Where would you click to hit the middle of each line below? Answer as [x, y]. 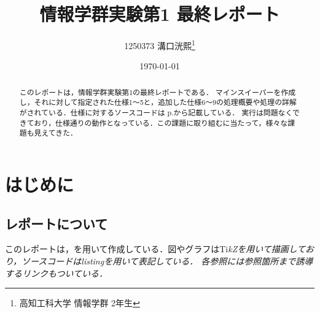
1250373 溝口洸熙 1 [160, 44]
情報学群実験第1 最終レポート [160, 14]
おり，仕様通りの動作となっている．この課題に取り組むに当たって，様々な [161, 122]
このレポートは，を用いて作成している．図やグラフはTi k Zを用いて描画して [155, 249]
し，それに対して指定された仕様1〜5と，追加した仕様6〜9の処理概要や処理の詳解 [158, 102]
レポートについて [57, 223]
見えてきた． [56, 133]
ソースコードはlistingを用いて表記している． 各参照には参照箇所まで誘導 [167, 261]
